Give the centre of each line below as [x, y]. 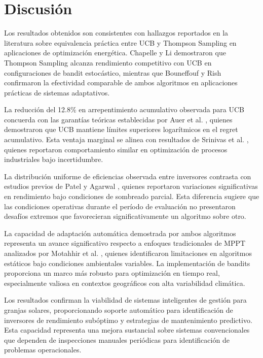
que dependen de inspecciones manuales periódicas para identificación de [117, 339]
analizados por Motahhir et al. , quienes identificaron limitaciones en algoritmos [128, 253]
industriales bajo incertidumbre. [54, 159]
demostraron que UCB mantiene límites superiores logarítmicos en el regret [121, 129]
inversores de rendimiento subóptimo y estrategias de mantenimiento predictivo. [128, 320]
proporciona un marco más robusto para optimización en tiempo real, [112, 273]
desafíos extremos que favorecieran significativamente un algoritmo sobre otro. [125, 216]
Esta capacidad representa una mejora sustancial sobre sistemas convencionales [127, 330]
